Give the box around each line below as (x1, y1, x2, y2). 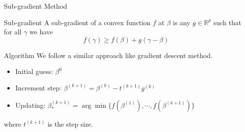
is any (173, 17, 191, 27)
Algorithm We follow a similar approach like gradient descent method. (4, 50, 213, 60)
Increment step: (15, 82, 62, 92)
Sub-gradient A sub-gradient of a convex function (4, 17, 151, 27)
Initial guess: (15, 66, 53, 76)
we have (29, 27, 53, 37)
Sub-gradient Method (4, 1, 67, 11)
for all (4, 27, 22, 37)
